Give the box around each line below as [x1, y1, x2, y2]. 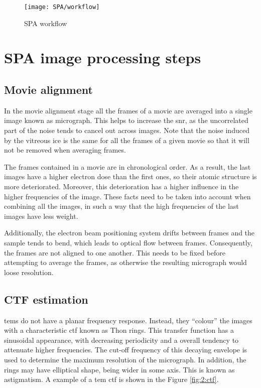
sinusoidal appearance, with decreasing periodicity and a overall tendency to [4, 334, 239, 345]
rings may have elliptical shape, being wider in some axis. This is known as [4, 364, 235, 374]
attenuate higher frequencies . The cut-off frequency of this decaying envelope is [4, 344, 247, 355]
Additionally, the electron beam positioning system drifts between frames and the [4, 227, 255, 238]
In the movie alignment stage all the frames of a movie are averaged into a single [4, 105, 252, 115]
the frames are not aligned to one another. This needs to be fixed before [4, 247, 225, 257]
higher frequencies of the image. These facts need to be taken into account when [4, 191, 251, 201]
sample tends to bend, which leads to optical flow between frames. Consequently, [4, 237, 252, 247]
